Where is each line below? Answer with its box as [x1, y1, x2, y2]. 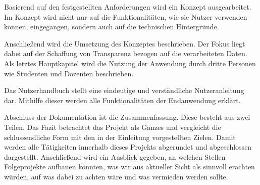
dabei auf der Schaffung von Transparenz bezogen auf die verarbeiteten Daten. [4, 48, 247, 59]
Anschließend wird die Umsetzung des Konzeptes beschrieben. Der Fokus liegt [4, 38, 245, 49]
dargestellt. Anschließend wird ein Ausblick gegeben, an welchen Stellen [4, 151, 226, 162]
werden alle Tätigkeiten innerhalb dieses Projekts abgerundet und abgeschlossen [4, 142, 252, 152]
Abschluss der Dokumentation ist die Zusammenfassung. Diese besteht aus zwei [4, 112, 250, 122]
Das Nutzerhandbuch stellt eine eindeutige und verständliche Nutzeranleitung [4, 85, 244, 96]
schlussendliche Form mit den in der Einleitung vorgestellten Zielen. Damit [4, 131, 236, 142]
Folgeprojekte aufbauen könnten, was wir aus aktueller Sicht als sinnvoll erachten [4, 161, 255, 172]
